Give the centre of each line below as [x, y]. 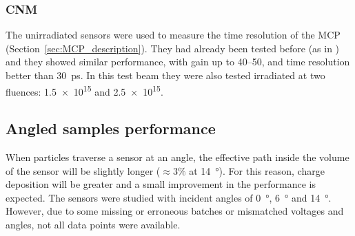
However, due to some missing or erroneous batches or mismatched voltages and [175, 211]
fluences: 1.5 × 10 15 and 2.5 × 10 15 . [84, 90]
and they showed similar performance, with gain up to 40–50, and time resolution [178, 62]
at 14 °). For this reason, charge [257, 170]
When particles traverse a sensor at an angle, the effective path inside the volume [177, 157]
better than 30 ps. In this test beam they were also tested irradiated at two [165, 75]
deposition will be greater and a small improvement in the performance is [161, 184]
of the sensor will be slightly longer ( [83, 170]
